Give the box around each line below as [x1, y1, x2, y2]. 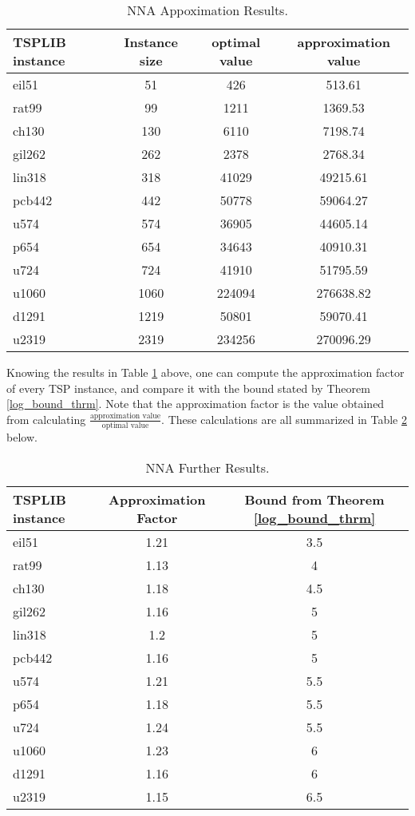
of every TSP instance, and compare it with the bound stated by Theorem [6, 379, 370, 396]
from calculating [6, 410, 86, 427]
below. [6, 429, 38, 446]
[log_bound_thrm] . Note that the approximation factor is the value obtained [6, 395, 385, 412]
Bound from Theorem [244, 489, 385, 509]
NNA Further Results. [145, 458, 270, 477]
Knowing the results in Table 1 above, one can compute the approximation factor [6, 364, 405, 380]
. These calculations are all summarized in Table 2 [161, 410, 407, 427]
